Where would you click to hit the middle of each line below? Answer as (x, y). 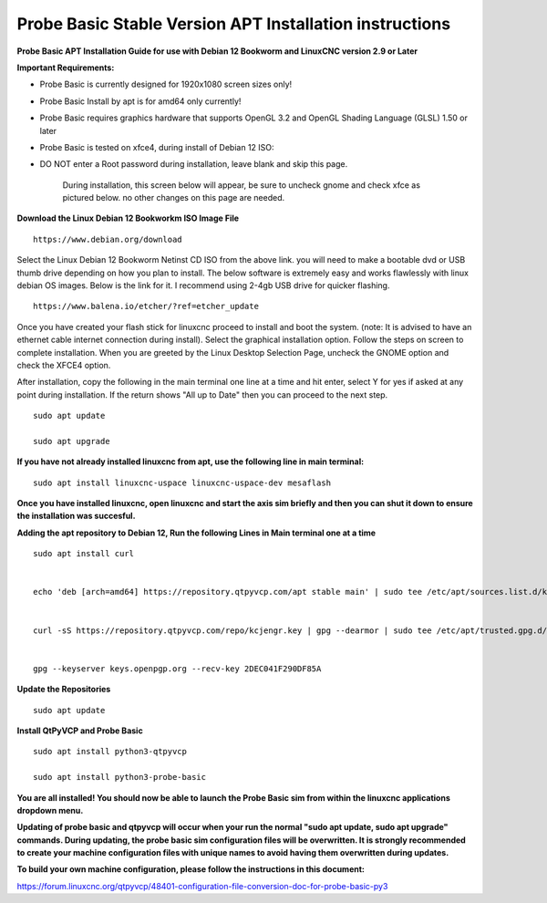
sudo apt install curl (84, 554)
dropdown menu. (50, 810)
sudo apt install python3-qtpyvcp (110, 752)
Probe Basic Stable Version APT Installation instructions (234, 24)
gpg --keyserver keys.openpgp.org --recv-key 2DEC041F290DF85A (177, 669)
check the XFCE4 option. (64, 365)
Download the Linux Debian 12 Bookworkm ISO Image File (128, 218)
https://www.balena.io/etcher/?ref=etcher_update (146, 306)
